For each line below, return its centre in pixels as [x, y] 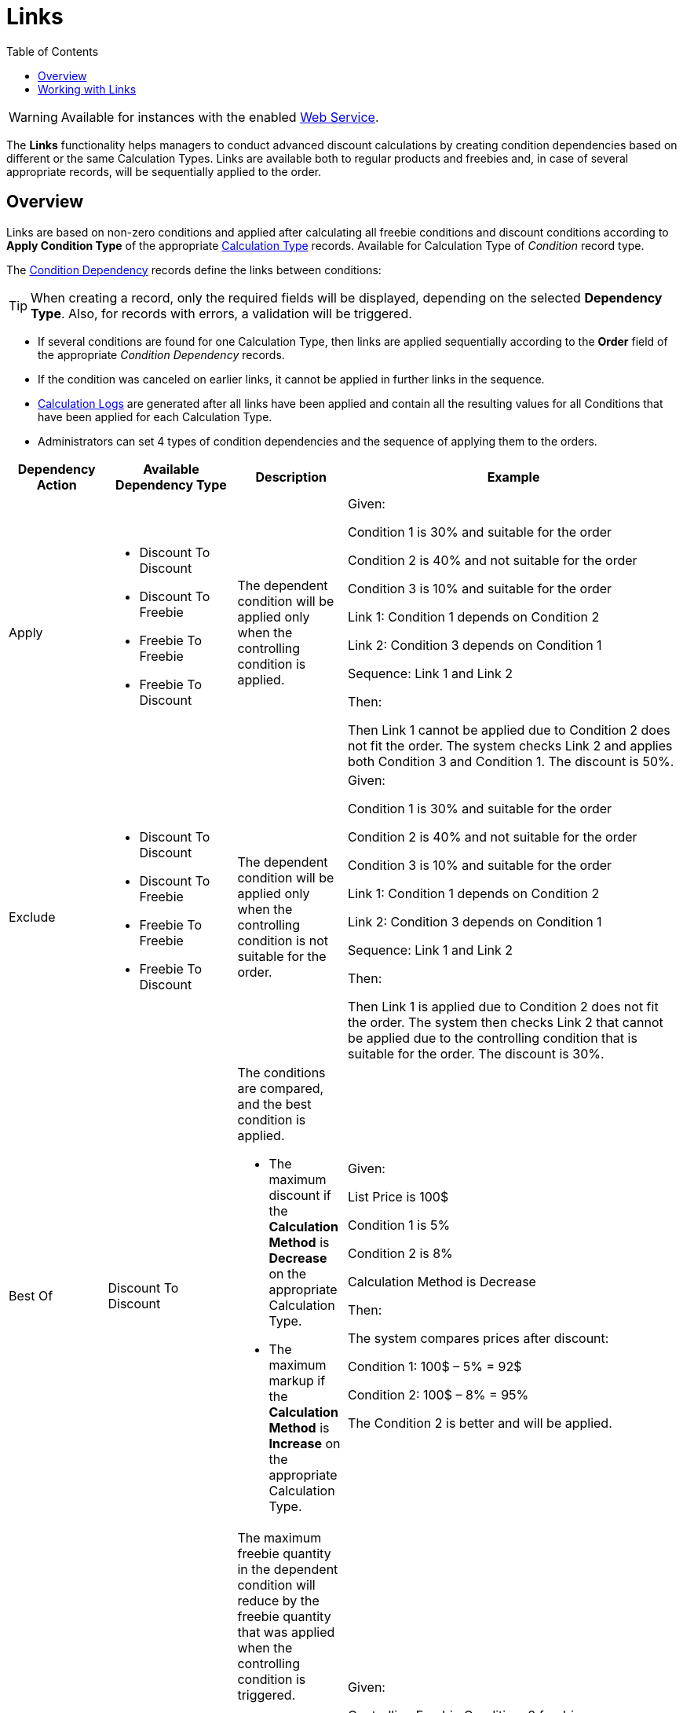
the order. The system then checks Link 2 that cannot [506, 1022]
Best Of [31, 1295]
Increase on [305, 1443]
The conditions [281, 1072]
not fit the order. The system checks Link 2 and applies [510, 745]
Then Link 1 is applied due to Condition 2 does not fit [503, 1006]
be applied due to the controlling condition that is [493, 1038]
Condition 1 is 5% [399, 1225]
